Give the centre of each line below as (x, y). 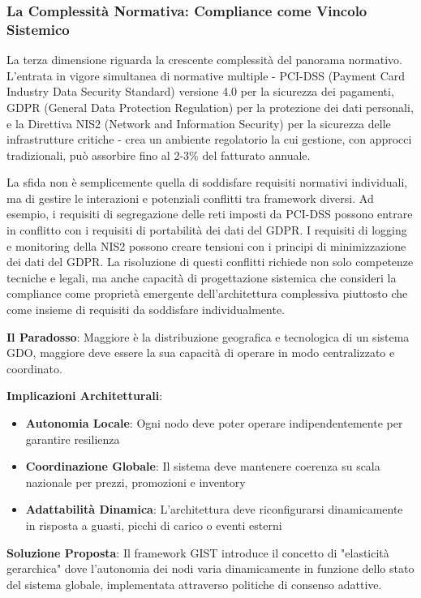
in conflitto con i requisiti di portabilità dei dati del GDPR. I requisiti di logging (207, 230)
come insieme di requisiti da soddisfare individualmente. (146, 310)
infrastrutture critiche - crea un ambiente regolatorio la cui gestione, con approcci (209, 139)
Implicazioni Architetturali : (85, 396)
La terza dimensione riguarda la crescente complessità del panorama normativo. (204, 60)
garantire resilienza (73, 439)
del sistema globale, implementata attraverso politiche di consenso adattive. (194, 584)
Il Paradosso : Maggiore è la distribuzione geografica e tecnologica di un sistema (208, 336)
